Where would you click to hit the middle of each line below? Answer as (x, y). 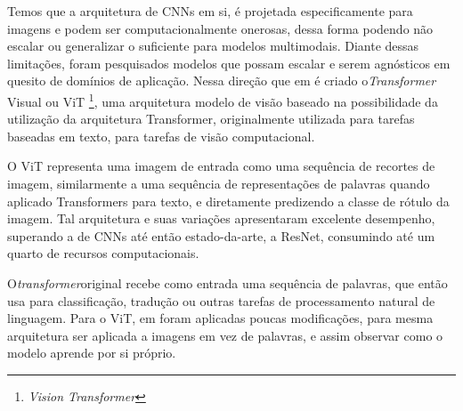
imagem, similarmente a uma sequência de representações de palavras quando (219, 183)
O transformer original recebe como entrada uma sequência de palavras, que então (227, 282)
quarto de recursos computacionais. (103, 253)
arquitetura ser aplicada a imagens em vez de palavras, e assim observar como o (225, 335)
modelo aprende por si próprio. (92, 353)
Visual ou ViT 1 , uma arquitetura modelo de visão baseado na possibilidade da (223, 100)
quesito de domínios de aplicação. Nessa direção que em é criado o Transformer (222, 81)
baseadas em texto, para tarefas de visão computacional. (161, 136)
